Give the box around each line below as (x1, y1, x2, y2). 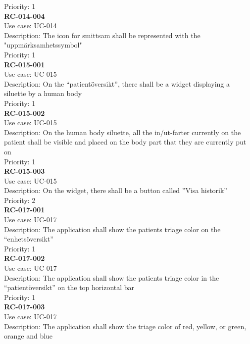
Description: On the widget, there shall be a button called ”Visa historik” (4, 185, 227, 196)
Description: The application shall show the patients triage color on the (4, 224, 221, 234)
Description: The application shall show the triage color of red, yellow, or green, (4, 321, 247, 331)
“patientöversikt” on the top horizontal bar (4, 282, 135, 293)
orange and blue (4, 331, 53, 341)
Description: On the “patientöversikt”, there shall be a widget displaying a (4, 78, 230, 89)
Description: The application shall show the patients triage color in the (4, 272, 219, 283)
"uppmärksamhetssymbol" (4, 40, 82, 50)
